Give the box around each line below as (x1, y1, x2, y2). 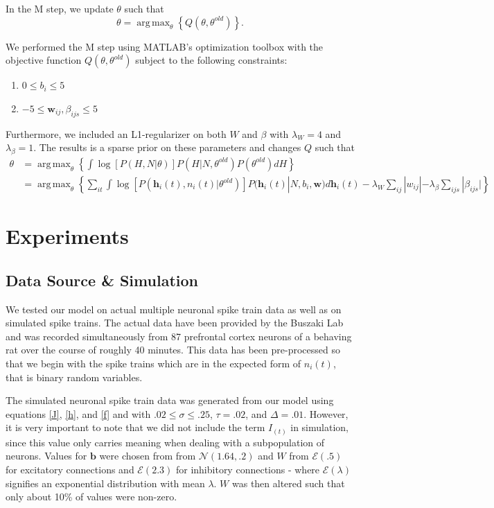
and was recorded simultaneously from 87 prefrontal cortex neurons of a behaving (6, 329, 352, 343)
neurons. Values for (6, 448, 87, 463)
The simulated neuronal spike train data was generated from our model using (6, 393, 334, 408)
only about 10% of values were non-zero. (6, 489, 177, 504)
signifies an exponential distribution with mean (6, 475, 205, 490)
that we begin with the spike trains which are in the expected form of (6, 356, 301, 370)
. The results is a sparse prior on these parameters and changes (33, 140, 301, 155)
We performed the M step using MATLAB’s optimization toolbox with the (6, 39, 324, 53)
